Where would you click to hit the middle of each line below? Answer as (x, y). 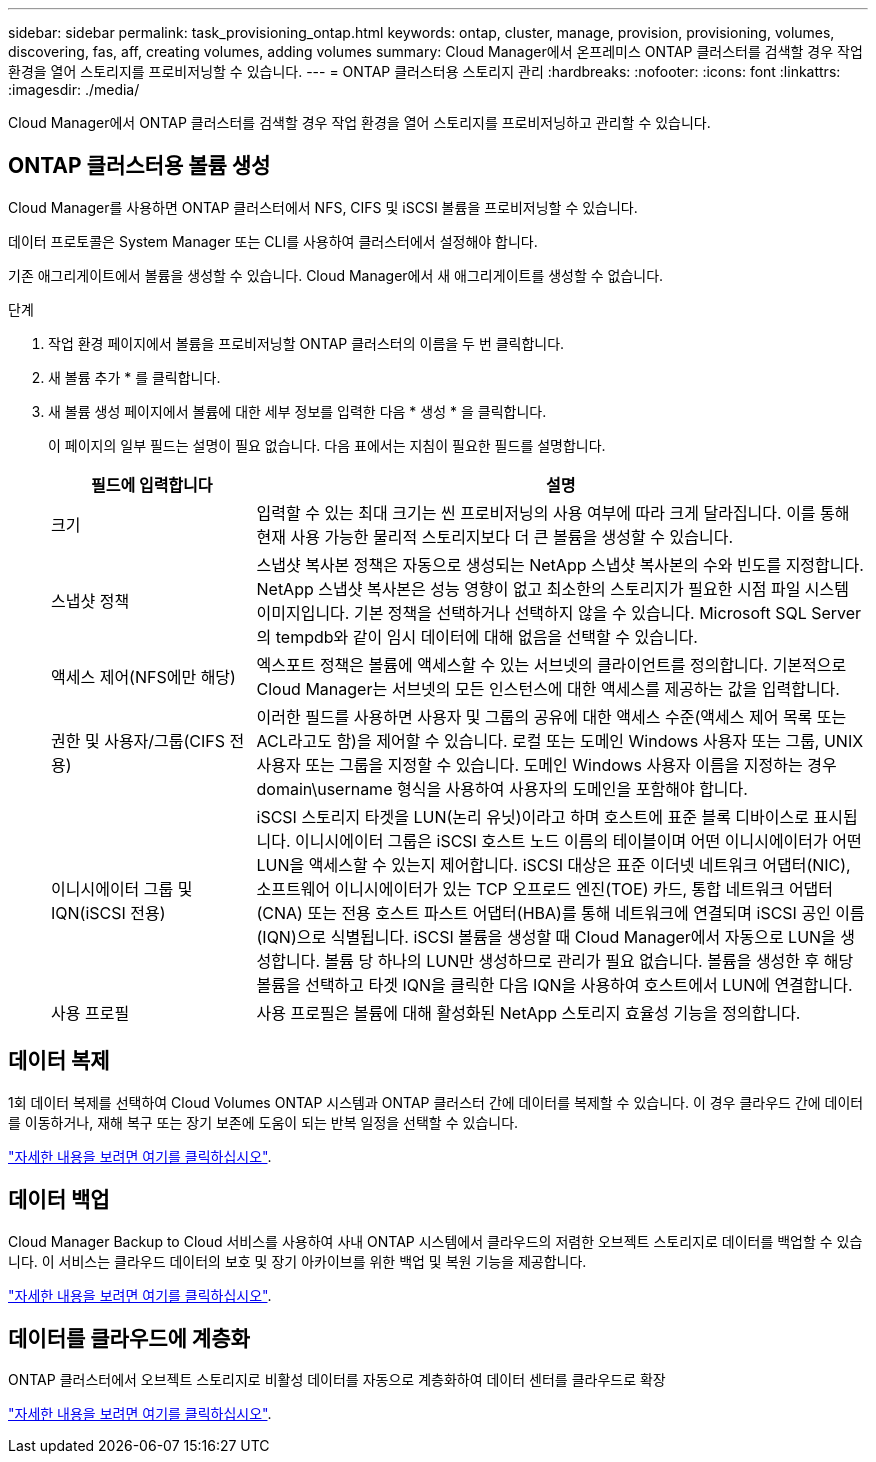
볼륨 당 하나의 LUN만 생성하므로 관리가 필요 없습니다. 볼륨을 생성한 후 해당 (589, 960)
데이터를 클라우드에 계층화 (129, 1338)
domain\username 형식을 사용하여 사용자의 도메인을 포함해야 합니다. (502, 788)
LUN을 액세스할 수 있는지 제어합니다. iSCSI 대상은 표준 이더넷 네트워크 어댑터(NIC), (553, 864)
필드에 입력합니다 (151, 484)
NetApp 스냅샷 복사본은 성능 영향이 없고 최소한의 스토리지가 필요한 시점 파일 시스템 (553, 588)
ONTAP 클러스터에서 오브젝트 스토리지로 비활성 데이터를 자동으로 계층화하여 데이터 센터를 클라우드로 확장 (337, 1380)
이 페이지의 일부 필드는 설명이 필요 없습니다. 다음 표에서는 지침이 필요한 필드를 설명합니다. (327, 445)
